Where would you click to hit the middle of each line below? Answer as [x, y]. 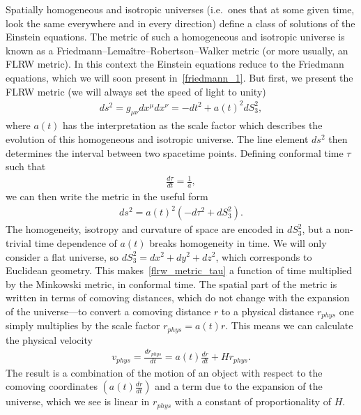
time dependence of [76, 242]
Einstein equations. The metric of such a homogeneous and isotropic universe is [175, 37]
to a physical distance [268, 311]
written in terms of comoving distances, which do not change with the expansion [178, 297]
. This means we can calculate [289, 325]
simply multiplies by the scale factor [83, 325]
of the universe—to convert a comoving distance [108, 311]
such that [26, 166]
